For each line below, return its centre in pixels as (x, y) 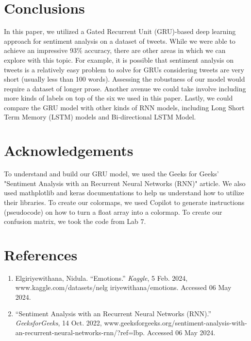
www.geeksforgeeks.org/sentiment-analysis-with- (176, 323)
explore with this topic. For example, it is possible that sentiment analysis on (119, 60)
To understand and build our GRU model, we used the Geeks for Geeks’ (111, 174)
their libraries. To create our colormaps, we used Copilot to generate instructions (124, 202)
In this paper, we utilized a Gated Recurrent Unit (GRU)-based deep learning (120, 31)
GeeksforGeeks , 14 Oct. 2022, (59, 323)
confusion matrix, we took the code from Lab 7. (75, 221)
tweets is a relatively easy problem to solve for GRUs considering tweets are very (124, 69)
